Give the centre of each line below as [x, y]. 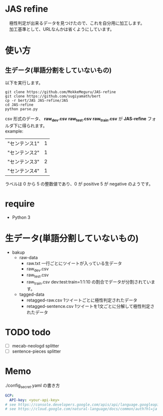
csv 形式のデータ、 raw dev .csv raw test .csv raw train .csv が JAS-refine [76, 119]
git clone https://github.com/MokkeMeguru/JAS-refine [61, 92]
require [20, 204]
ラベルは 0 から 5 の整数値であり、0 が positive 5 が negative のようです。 [79, 184]
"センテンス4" [24, 170]
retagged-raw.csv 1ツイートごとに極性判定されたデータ [82, 300]
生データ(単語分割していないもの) [72, 238]
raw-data [28, 257]
